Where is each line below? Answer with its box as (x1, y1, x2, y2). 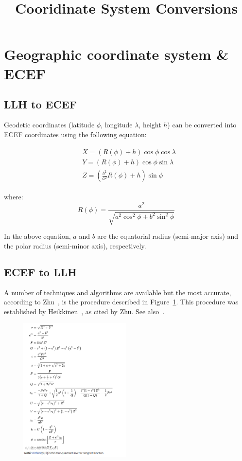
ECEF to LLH (4, 264, 77, 279)
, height (138, 119, 161, 129)
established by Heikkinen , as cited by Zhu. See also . (4, 306, 165, 316)
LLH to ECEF (4, 97, 77, 112)
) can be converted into (167, 119, 237, 129)
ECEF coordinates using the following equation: (4, 129, 147, 139)
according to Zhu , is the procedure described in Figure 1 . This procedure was (4, 297, 239, 307)
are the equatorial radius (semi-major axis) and (97, 231, 239, 241)
